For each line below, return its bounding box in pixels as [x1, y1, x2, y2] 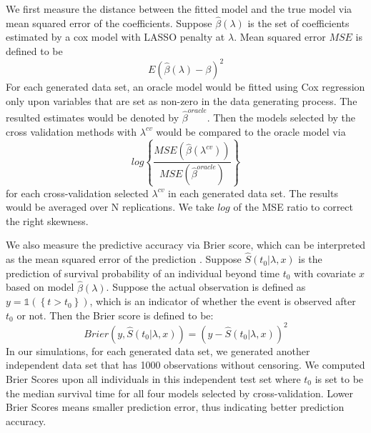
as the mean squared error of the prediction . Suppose [6, 252, 242, 267]
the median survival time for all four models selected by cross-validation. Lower [6, 385, 354, 400]
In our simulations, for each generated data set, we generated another [6, 343, 310, 358]
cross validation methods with [6, 124, 137, 139]
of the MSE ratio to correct [233, 199, 353, 214]
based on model [6, 279, 74, 294]
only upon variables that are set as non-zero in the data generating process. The [6, 93, 357, 108]
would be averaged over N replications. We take [6, 199, 214, 214]
